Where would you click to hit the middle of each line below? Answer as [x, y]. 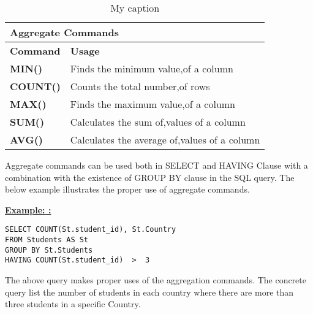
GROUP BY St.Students [49, 250]
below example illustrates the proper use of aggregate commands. [127, 189]
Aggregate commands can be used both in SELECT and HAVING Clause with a [156, 165]
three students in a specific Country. [73, 304]
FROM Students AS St [47, 240]
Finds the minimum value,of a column [152, 68]
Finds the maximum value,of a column [153, 104]
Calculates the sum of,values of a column [158, 122]
